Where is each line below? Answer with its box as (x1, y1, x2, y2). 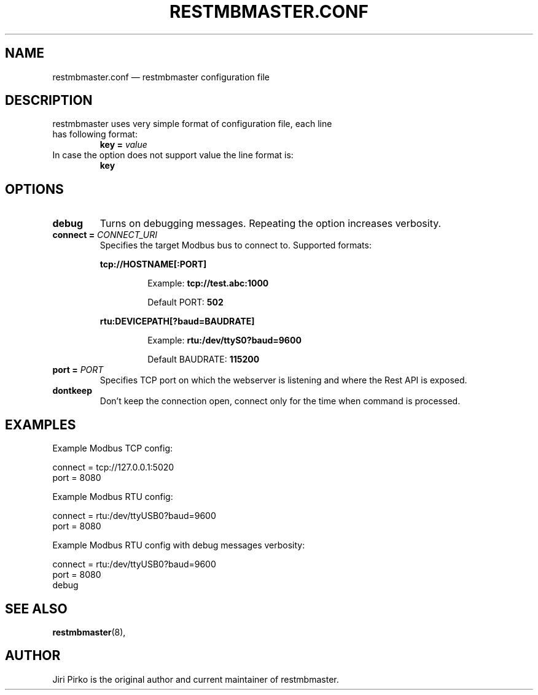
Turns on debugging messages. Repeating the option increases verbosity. (99, 217, 442, 230)
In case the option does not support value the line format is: (52, 150, 294, 161)
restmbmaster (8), (52, 626, 126, 637)
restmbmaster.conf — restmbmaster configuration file (52, 71, 270, 82)
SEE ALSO (5, 601, 68, 616)
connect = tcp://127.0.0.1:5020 (52, 462, 174, 473)
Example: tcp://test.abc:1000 (147, 278, 269, 289)
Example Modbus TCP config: (52, 443, 173, 454)
